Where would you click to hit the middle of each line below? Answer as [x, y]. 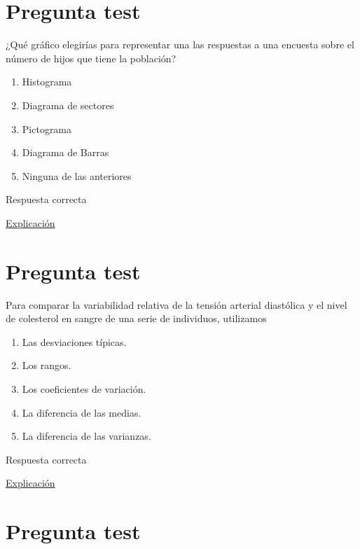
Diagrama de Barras [65, 152]
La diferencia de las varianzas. [86, 436]
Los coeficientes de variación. [84, 388]
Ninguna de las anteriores [77, 175]
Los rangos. [47, 365]
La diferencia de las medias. [82, 412]
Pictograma [47, 128]
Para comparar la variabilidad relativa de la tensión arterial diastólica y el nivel [176, 304]
